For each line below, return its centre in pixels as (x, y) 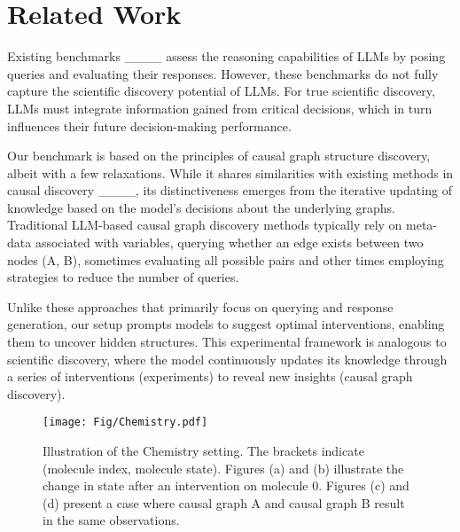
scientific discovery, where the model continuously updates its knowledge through (227, 359)
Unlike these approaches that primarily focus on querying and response (200, 306)
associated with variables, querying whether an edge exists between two (229, 243)
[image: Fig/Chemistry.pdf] (125, 422)
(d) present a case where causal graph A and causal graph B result (224, 502)
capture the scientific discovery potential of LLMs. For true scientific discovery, (221, 91)
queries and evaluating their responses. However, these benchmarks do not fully (223, 73)
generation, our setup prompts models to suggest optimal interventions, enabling (226, 324)
